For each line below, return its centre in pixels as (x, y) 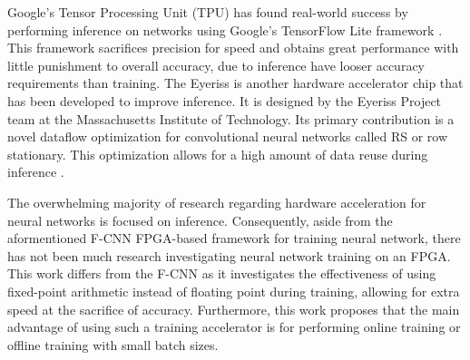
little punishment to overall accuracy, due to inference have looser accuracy (216, 65)
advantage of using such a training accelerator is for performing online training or (234, 327)
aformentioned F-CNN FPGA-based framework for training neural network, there (234, 238)
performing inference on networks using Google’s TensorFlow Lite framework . (225, 29)
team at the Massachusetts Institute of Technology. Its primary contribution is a (231, 118)
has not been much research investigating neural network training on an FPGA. (229, 255)
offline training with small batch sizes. (113, 344)
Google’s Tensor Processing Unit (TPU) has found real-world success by (208, 12)
